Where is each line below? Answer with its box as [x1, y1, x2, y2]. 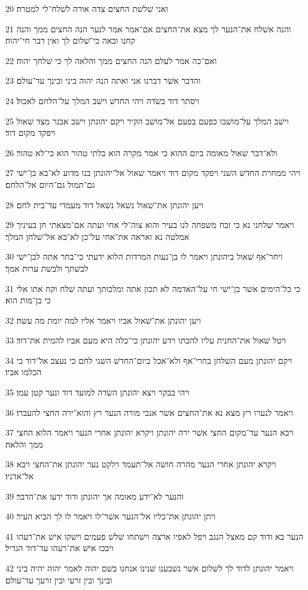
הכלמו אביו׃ [5, 366, 42, 378]
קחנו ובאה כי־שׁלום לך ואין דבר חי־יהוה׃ [5, 34, 135, 47]
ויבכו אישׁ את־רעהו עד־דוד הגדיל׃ [5, 542, 114, 554]
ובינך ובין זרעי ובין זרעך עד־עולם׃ [5, 573, 112, 586]
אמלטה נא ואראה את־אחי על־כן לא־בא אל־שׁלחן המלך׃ [5, 230, 190, 242]
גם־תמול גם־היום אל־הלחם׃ [5, 178, 95, 190]
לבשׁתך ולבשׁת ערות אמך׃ [5, 261, 89, 274]
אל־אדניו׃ [5, 470, 34, 482]
